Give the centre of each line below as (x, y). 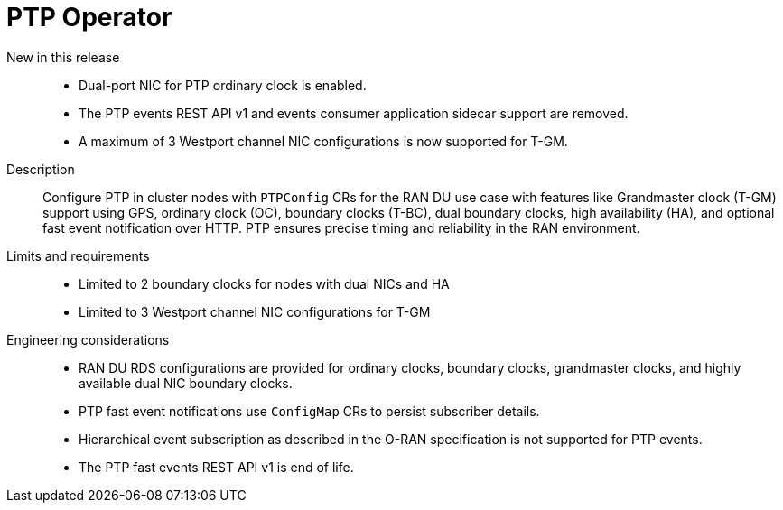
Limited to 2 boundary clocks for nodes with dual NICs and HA (264, 283)
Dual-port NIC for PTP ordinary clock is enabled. (223, 85)
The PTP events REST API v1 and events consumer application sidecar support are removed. (354, 113)
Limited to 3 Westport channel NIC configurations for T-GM (255, 311)
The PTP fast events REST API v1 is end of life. (216, 467)
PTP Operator (89, 17)
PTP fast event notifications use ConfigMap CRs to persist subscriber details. (309, 411)
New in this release (63, 57)
